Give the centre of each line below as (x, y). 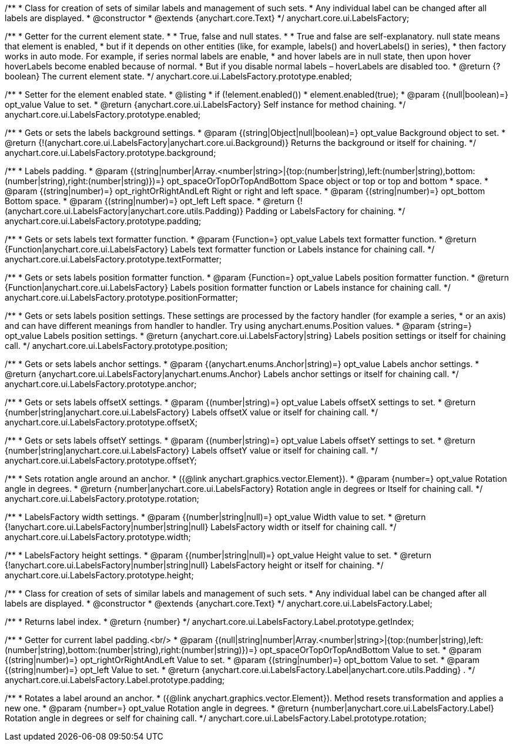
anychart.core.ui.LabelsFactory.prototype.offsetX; (101, 422)
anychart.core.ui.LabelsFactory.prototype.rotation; (102, 499)
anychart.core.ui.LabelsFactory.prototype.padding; (103, 221)
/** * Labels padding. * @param (66, 171)
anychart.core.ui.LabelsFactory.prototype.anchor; (101, 384)
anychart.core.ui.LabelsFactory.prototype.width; (98, 537)
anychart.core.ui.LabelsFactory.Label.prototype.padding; (115, 680)
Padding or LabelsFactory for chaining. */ (325, 211)
